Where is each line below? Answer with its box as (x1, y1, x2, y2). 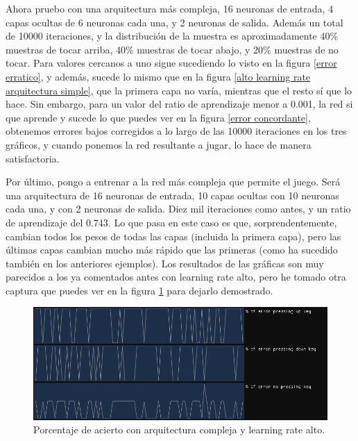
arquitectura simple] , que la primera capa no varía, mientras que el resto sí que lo (6, 83, 352, 97)
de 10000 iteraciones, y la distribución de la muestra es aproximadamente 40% (6, 28, 339, 43)
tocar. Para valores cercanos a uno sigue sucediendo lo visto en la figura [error (6, 56, 337, 70)
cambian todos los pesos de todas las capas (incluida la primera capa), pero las (6, 228, 341, 243)
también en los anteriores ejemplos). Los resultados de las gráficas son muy (6, 256, 324, 270)
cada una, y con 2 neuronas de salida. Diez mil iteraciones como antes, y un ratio (6, 201, 351, 216)
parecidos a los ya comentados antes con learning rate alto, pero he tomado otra (6, 269, 346, 284)
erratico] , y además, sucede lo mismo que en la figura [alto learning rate (6, 69, 311, 83)
